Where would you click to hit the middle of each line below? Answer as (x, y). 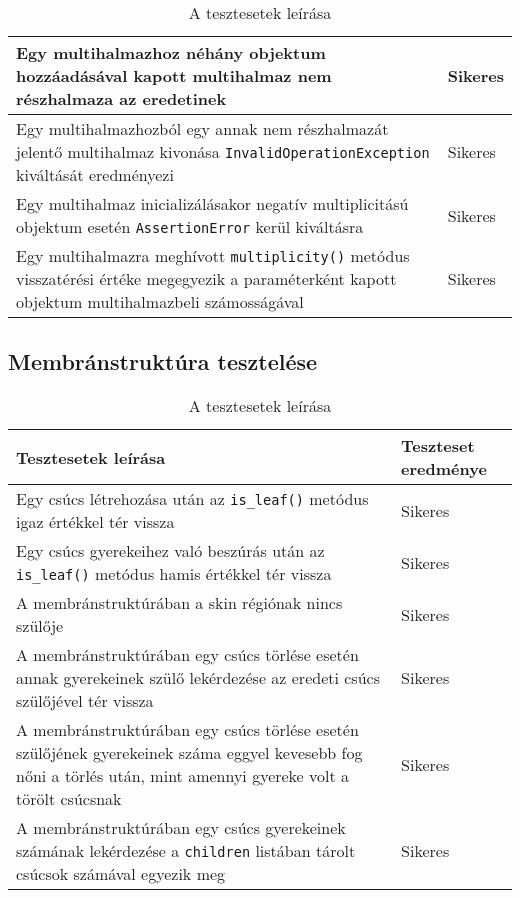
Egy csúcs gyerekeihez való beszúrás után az (170, 551)
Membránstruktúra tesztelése (163, 361)
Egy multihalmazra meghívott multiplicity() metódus (213, 255)
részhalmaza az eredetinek (121, 98)
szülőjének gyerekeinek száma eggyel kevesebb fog (189, 753)
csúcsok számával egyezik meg (121, 874)
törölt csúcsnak (69, 799)
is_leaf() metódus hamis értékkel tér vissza (174, 574)
